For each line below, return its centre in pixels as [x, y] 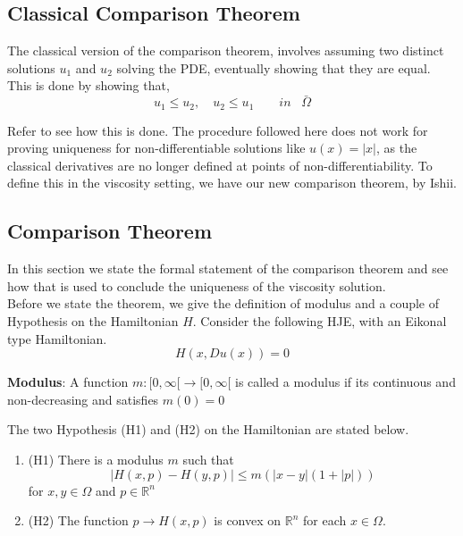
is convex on [248, 520]
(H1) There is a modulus [96, 459]
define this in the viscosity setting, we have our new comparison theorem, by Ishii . [232, 183]
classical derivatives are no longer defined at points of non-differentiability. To [220, 165]
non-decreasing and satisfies [83, 399]
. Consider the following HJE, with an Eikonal [320, 321]
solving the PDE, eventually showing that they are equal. [274, 67]
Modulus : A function [68, 382]
